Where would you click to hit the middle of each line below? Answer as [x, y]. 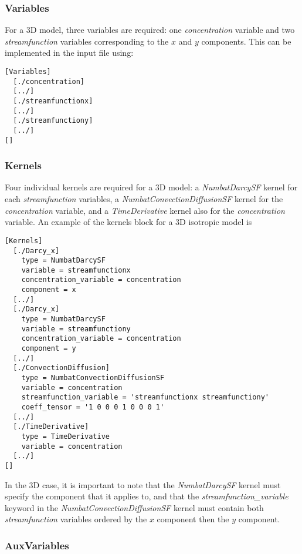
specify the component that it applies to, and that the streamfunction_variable [147, 496]
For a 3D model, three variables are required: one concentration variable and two [150, 30]
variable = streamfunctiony [76, 329]
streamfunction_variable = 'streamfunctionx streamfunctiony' [145, 397]
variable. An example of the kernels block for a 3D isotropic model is [128, 222]
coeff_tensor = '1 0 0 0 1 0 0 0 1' [93, 407]
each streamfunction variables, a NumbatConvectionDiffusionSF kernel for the [144, 199]
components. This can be [246, 41]
